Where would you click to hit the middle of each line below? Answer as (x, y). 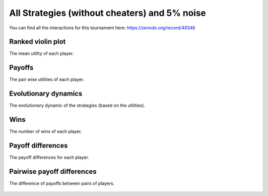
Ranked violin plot (37, 42)
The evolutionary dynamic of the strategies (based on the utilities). (77, 105)
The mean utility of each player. (41, 53)
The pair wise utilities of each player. (47, 80)
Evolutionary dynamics (46, 94)
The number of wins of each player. (45, 132)
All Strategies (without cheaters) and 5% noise (107, 13)
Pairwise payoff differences (53, 171)
